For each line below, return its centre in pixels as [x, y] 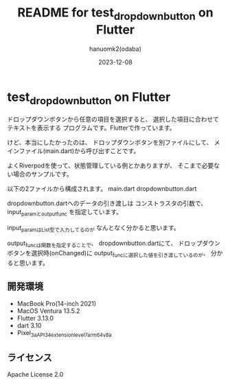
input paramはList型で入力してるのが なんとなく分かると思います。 [93, 228]
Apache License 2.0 [35, 375]
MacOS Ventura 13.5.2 [48, 311]
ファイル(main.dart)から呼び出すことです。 [79, 151]
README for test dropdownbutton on [115, 14]
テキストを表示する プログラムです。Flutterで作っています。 [91, 128]
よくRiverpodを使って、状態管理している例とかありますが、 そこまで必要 [111, 165]
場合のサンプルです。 [43, 174]
